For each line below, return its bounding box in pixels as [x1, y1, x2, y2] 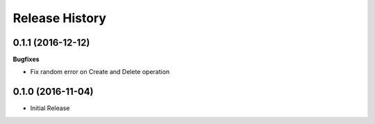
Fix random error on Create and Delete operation [30, 68, 170, 76]
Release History [12, 10, 107, 26]
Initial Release [30, 104, 70, 112]
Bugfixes [12, 55, 40, 64]
